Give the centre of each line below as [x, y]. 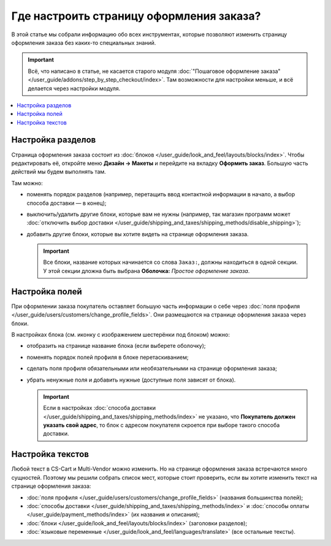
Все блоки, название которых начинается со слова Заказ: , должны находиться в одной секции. [170, 262]
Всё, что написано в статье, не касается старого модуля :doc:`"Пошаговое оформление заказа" [154, 71]
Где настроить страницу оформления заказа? [136, 16]
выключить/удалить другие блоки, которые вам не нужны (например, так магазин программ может [158, 214]
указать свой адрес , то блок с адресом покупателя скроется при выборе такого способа [162, 425]
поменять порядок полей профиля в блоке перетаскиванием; [108, 357]
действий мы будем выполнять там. [59, 172]
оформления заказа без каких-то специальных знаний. [84, 42]
